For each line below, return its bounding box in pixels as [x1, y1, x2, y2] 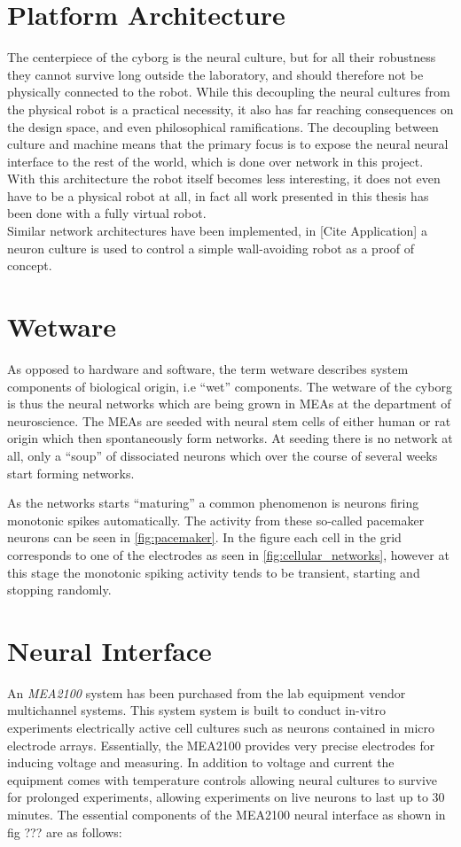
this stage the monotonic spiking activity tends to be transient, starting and [7, 563, 420, 581]
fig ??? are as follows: [7, 822, 122, 841]
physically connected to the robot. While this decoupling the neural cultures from [7, 82, 450, 101]
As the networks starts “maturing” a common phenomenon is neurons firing [7, 493, 419, 512]
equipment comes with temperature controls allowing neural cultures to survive [7, 770, 438, 789]
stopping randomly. [7, 580, 112, 599]
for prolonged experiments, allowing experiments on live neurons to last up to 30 [7, 788, 445, 806]
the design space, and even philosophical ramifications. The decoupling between [7, 117, 439, 136]
